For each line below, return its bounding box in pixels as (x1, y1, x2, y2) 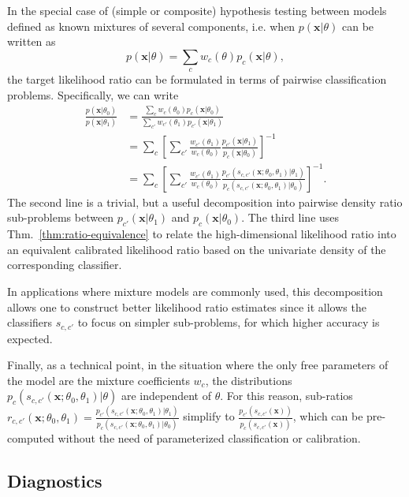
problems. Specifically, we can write (7, 86, 179, 103)
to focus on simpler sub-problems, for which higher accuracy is (77, 314, 380, 331)
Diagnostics (7, 469, 102, 493)
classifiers (7, 314, 53, 331)
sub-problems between (7, 209, 114, 226)
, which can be (292, 408, 363, 424)
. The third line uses (241, 209, 340, 226)
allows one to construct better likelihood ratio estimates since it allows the (7, 298, 366, 315)
